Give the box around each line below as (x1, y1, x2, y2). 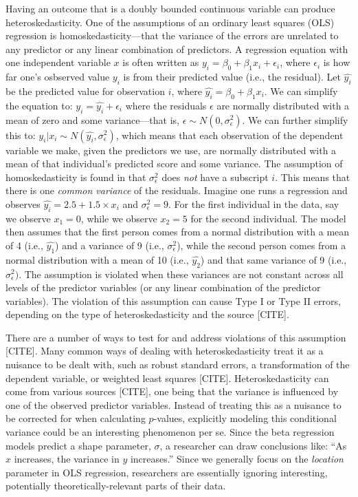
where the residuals (125, 98, 207, 112)
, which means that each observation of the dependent (115, 127, 344, 142)
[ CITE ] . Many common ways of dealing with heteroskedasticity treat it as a (5, 343, 324, 358)
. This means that (275, 169, 350, 184)
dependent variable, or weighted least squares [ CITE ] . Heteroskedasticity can (5, 370, 329, 385)
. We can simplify (264, 83, 338, 98)
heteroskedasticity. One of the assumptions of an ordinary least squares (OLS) (5, 14, 335, 29)
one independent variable (5, 55, 111, 70)
